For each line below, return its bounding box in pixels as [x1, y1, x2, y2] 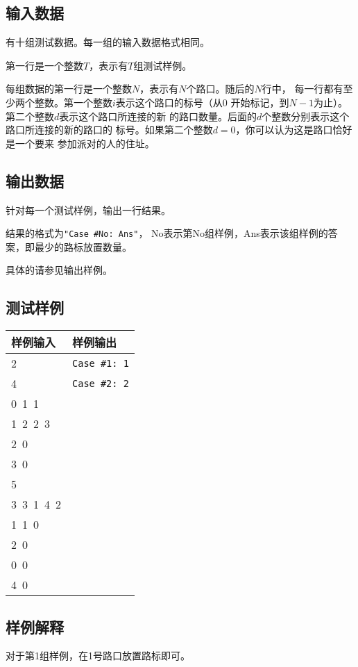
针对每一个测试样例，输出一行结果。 [6, 202, 171, 217]
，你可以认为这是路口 [235, 122, 333, 137]
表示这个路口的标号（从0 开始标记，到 [115, 94, 289, 109]
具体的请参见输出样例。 [6, 263, 112, 277]
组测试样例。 [133, 58, 192, 72]
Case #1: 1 [72, 357, 129, 369]
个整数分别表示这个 [262, 108, 350, 123]
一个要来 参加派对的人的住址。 [15, 135, 155, 150]
